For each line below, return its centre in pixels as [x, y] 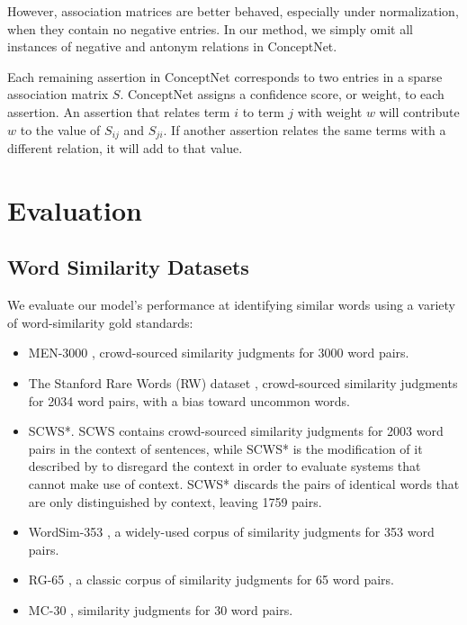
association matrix [58, 94]
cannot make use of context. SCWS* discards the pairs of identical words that [244, 483]
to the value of [60, 129]
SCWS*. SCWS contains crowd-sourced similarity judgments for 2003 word [236, 431]
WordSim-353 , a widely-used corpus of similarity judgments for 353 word [231, 532]
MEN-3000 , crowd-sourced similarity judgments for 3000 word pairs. [219, 353]
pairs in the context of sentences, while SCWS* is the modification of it [225, 448]
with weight [330, 111]
